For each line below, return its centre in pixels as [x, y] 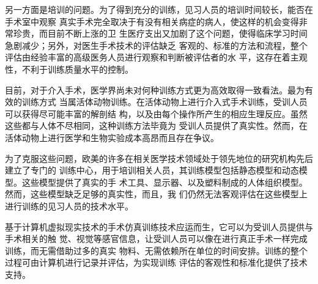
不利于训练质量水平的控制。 [77, 69]
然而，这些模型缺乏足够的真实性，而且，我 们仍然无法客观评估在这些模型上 [156, 194]
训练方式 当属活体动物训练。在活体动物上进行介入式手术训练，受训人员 [165, 102]
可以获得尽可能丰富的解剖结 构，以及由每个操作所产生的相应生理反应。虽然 [156, 113]
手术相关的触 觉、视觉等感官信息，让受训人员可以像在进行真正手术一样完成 [156, 238]
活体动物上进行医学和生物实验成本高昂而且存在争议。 [112, 137]
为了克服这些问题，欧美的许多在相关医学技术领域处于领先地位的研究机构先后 [159, 158]
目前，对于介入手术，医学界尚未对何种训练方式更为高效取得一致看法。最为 [155, 89]
